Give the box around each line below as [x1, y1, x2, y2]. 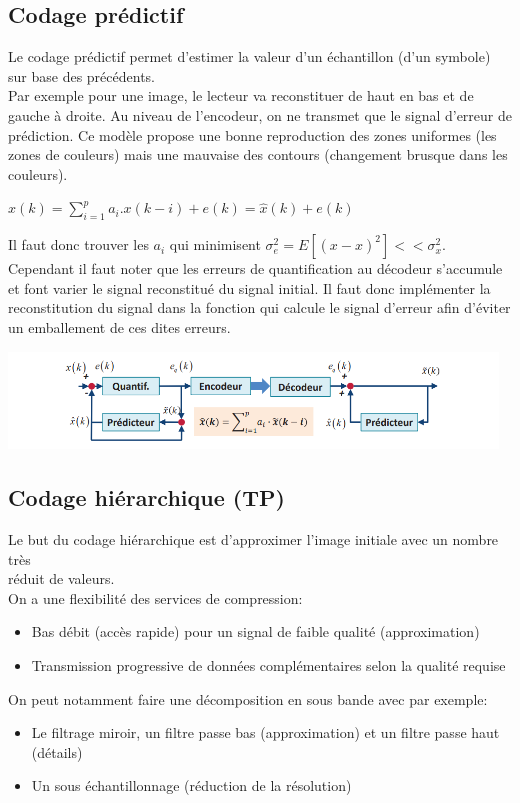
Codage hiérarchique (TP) [8, 482, 285, 513]
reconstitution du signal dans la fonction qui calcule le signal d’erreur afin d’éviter [8, 297, 511, 318]
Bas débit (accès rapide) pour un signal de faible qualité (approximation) [31, 621, 480, 642]
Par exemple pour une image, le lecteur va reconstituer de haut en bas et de [8, 85, 474, 106]
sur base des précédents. [8, 65, 155, 86]
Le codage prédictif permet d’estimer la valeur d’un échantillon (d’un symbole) [8, 46, 491, 67]
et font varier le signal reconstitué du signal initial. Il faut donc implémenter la [8, 277, 491, 298]
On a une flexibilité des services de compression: [8, 587, 303, 608]
